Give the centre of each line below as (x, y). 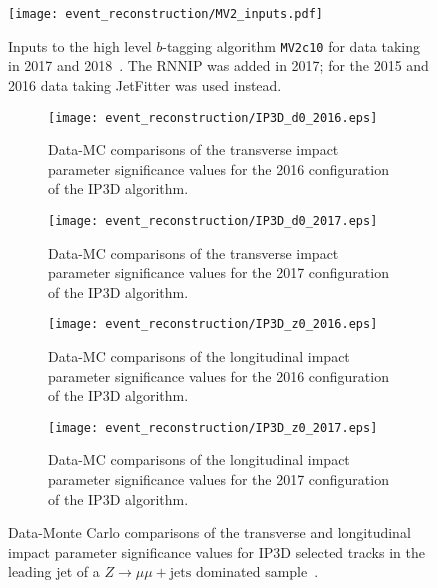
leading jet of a (54, 571)
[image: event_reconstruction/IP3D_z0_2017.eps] (213, 427)
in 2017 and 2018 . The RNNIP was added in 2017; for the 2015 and (218, 65)
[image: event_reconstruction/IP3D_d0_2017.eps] (213, 220)
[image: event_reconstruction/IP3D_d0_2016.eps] (213, 117)
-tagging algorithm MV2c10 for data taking (291, 45)
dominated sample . (257, 571)
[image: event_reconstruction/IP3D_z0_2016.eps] (213, 324)
